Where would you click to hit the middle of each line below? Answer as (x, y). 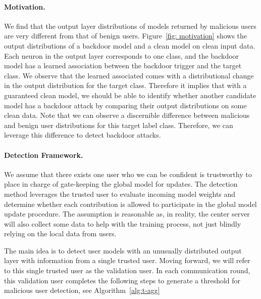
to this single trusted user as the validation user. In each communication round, (127, 270)
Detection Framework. (44, 155)
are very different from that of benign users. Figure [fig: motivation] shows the (126, 36)
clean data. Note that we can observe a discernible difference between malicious (127, 115)
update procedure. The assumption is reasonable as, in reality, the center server (127, 214)
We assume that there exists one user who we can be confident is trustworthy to (128, 174)
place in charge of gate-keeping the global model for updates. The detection (121, 184)
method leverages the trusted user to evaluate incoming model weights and (120, 194)
